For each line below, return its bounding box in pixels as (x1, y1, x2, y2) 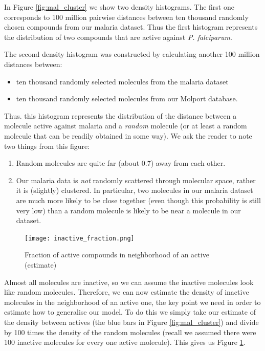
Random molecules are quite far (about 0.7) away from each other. (16, 158, 226, 168)
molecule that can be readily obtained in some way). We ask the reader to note (4, 130, 252, 141)
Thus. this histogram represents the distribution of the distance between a (4, 110, 237, 121)
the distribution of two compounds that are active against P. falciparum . (4, 31, 232, 42)
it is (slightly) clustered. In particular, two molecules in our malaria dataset (16, 185, 253, 195)
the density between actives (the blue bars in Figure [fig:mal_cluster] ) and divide (4, 316, 259, 327)
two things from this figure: (4, 140, 90, 151)
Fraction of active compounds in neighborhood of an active (25, 249, 209, 260)
